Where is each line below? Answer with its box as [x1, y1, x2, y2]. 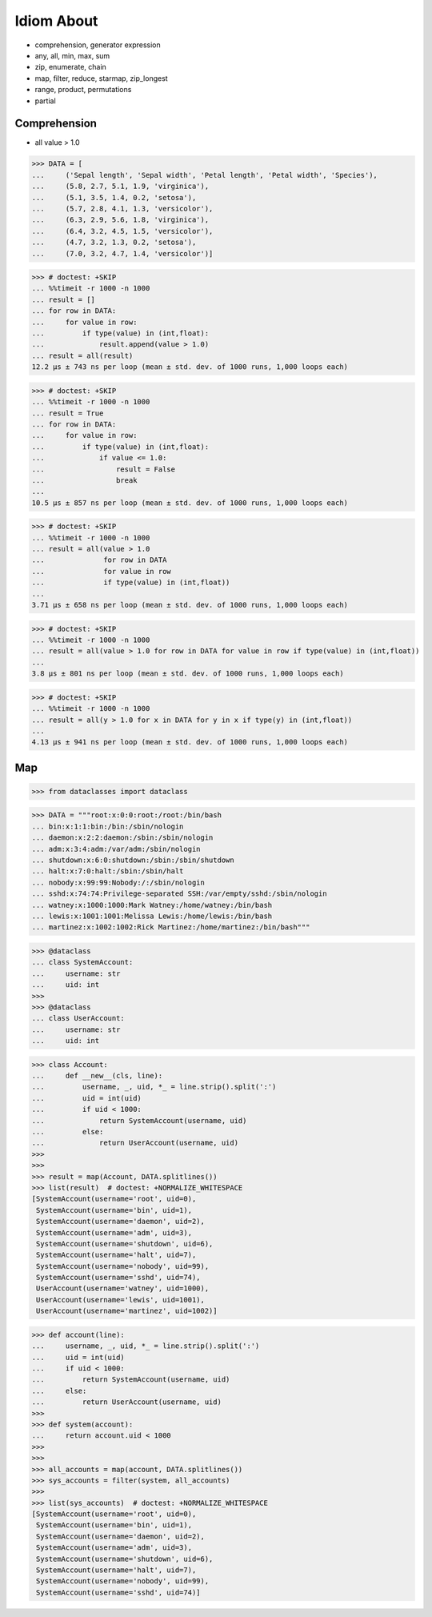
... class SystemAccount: [31, 957, 134, 967]
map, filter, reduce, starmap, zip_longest [34, 73, 168, 83]
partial [34, 96, 56, 106]
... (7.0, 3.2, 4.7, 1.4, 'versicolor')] [31, 249, 214, 258]
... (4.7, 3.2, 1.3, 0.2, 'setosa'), [31, 238, 197, 247]
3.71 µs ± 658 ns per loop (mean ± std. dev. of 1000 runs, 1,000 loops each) [31, 600, 348, 610]
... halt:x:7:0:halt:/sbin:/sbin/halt [31, 867, 184, 876]
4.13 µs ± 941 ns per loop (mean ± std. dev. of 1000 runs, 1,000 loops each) [31, 737, 348, 747]
